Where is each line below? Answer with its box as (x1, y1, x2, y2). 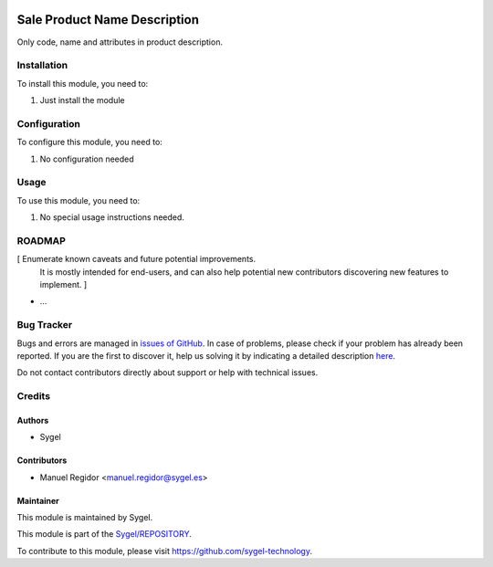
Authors (16, 415, 49, 425)
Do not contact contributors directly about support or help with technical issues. (16, 367, 319, 378)
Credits (16, 390, 50, 403)
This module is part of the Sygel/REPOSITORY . (16, 529, 192, 540)
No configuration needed (39, 153, 134, 164)
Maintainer (16, 495, 59, 506)
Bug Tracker (16, 319, 73, 331)
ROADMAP (16, 234, 66, 247)
